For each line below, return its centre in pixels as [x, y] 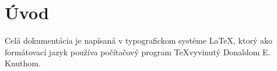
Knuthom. [23, 63]
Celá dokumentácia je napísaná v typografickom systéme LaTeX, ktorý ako [138, 40]
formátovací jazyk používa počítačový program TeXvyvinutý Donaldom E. [138, 52]
